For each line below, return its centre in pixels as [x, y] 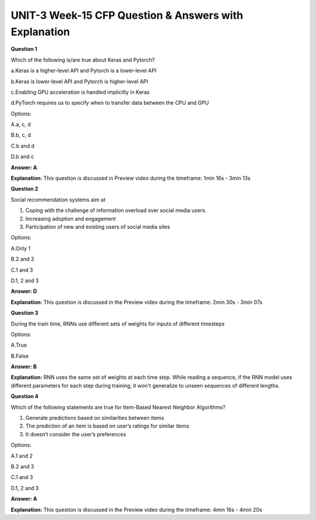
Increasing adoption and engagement [71, 218]
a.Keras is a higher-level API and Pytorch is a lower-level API [84, 71]
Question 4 [25, 396]
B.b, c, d [21, 135]
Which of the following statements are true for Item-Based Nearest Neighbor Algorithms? [118, 407]
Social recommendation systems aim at [58, 200]
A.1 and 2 [22, 456]
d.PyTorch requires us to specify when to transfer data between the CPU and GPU [110, 103]
